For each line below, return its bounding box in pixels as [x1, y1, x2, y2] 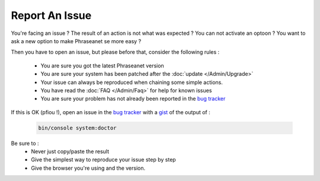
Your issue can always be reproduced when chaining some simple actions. [40, 79, 223, 86]
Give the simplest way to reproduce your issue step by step [31, 156, 176, 163]
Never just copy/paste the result [31, 148, 110, 155]
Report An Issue [11, 9, 92, 22]
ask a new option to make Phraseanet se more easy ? [11, 37, 142, 44]
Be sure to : [11, 140, 39, 147]
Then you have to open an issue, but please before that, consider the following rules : [11, 49, 220, 56]
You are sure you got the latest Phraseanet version [40, 62, 164, 69]
